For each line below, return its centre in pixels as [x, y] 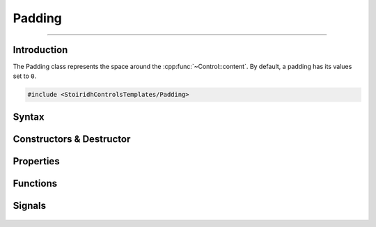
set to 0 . [25, 76]
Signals [30, 205]
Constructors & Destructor [72, 139]
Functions [35, 183]
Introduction [40, 50]
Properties [36, 161]
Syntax [29, 117]
